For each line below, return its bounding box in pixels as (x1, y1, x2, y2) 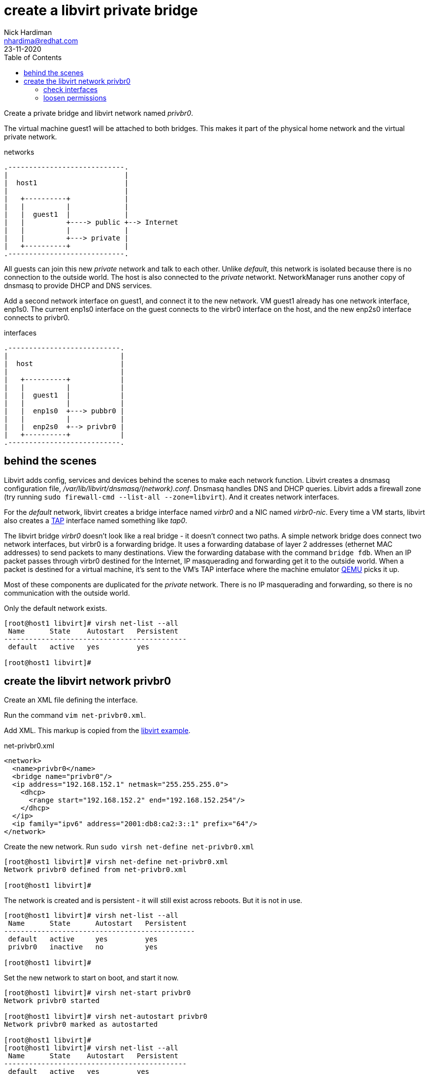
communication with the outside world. (4, 588, 130, 597)
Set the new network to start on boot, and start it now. (4, 973, 179, 982)
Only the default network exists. (4, 604, 107, 612)
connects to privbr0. (4, 313, 70, 322)
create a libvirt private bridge (4, 2, 198, 19)
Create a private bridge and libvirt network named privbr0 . (4, 108, 194, 117)
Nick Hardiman (4, 28, 52, 36)
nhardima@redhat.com (4, 36, 78, 45)
